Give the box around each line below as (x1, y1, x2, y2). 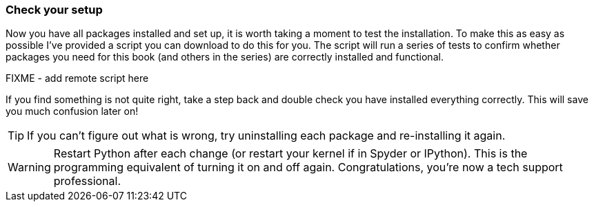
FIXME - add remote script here (6, 72, 149, 85)
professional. (53, 174, 121, 188)
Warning (8, 160, 51, 175)
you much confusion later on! (6, 105, 139, 118)
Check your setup (6, 3, 103, 17)
